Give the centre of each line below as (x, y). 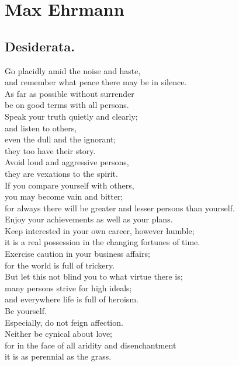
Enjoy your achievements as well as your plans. (89, 219)
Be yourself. (26, 311)
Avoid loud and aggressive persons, (67, 162)
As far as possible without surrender (70, 93)
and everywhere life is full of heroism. (72, 299)
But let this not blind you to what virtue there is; (94, 276)
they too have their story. (50, 150)
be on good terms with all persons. (67, 105)
